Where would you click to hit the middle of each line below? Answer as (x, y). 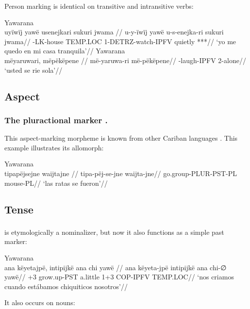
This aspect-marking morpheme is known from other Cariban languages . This (121, 138)
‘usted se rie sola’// (33, 70)
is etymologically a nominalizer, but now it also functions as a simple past (114, 232)
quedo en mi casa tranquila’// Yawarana (65, 51)
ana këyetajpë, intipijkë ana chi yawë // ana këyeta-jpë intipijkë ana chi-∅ (116, 267)
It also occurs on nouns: (40, 302)
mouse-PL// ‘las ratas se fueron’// (56, 183)
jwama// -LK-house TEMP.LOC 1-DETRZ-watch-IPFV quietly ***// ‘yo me (120, 41)
